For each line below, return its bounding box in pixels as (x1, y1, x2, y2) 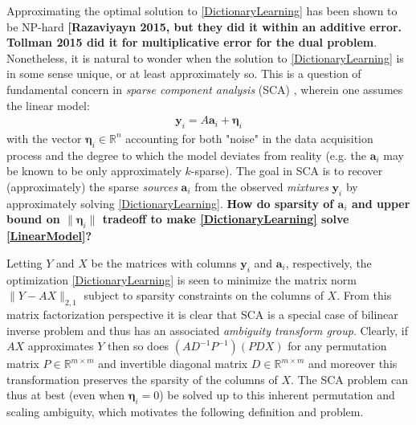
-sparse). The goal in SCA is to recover (190, 162, 383, 179)
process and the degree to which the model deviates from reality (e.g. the (6, 146, 366, 163)
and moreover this (308, 355, 398, 372)
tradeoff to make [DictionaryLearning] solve (102, 210, 349, 227)
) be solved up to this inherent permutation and (159, 386, 395, 403)
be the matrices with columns (91, 254, 237, 271)
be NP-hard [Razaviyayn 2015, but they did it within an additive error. (6, 18, 402, 35)
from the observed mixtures (194, 178, 328, 194)
